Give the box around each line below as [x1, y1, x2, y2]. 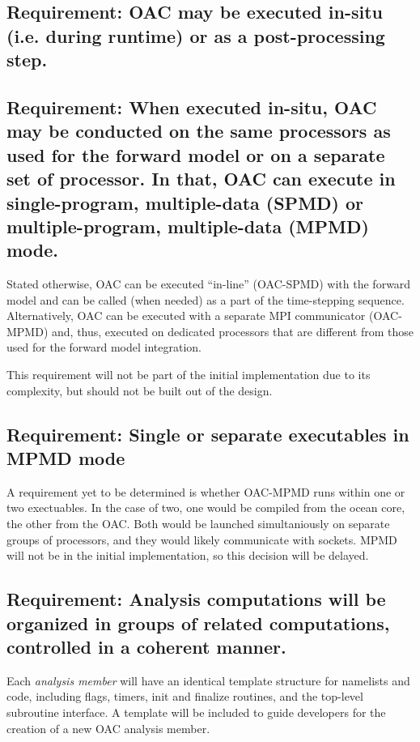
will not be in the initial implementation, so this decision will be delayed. [6, 547, 369, 564]
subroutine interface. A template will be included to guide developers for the [6, 704, 386, 720]
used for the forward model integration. [6, 339, 202, 356]
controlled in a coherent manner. [6, 634, 286, 659]
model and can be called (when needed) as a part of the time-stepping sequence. [6, 291, 405, 308]
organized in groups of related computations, [6, 610, 390, 635]
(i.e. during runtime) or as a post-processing [6, 23, 385, 48]
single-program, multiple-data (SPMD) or [6, 190, 364, 215]
